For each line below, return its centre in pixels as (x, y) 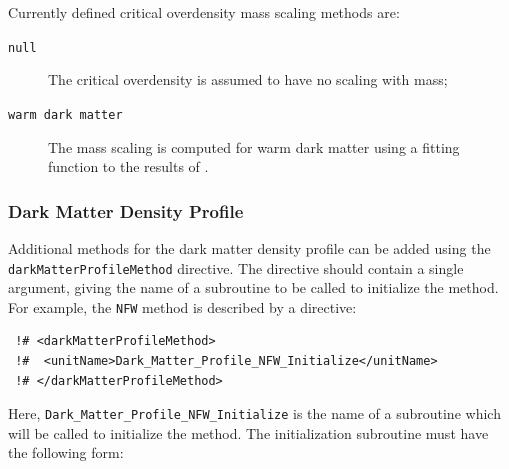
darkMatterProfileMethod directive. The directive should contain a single (236, 267)
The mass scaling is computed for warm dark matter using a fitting (254, 146)
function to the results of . (128, 166)
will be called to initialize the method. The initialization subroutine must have (248, 432)
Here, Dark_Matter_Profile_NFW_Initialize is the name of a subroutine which (254, 413)
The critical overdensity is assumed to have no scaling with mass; (248, 79)
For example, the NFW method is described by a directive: (182, 306)
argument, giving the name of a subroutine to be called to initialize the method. (253, 287)
